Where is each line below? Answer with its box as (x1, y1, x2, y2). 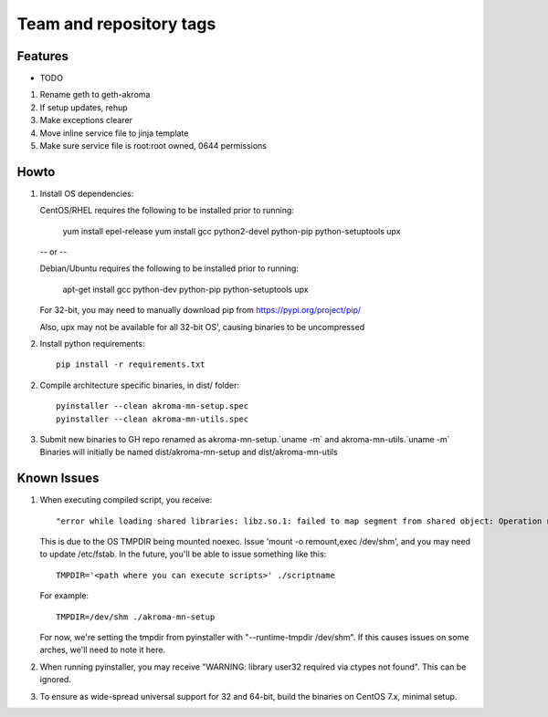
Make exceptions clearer (39, 115, 132, 126)
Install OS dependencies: (39, 188, 134, 199)
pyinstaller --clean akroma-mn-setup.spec (56, 401, 249, 411)
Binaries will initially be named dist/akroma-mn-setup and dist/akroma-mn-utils (39, 447, 338, 458)
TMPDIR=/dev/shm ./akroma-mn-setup (56, 611, 216, 622)
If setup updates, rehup (39, 101, 128, 113)
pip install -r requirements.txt (56, 359, 205, 369)
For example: (39, 590, 90, 601)
